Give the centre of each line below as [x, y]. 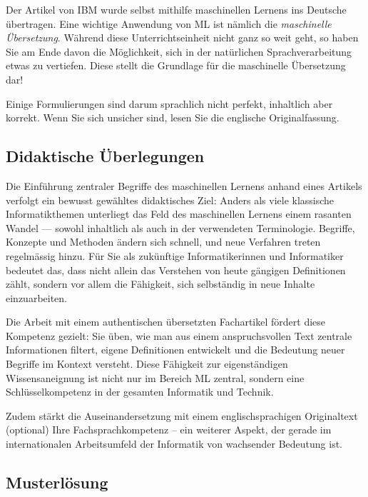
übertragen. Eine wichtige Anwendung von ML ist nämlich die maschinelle [169, 23]
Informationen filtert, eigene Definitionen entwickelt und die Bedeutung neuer [175, 350]
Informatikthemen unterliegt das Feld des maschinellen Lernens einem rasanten [179, 214]
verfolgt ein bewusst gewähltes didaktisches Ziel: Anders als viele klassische [170, 200]
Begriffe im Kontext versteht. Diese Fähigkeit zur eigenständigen [147, 364]
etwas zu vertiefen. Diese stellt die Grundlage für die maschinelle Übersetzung [176, 65]
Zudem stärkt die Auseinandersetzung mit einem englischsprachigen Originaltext [182, 415]
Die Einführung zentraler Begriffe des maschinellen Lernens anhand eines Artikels [184, 185]
